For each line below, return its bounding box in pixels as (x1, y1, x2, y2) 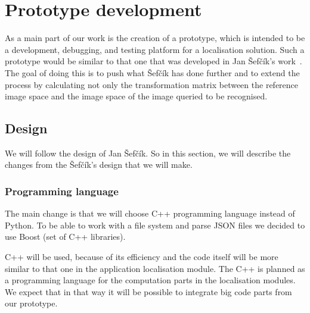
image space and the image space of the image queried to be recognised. (5, 90, 268, 102)
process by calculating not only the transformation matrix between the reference (5, 78, 299, 90)
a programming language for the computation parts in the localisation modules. (5, 274, 296, 286)
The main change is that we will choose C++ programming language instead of (5, 207, 295, 220)
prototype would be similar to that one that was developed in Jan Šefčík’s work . (5, 55, 302, 67)
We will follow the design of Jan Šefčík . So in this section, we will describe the (5, 146, 291, 159)
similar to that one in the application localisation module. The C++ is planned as (5, 262, 305, 274)
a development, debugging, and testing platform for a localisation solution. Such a (5, 43, 305, 55)
